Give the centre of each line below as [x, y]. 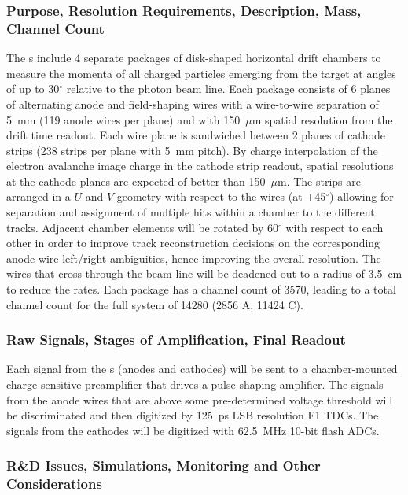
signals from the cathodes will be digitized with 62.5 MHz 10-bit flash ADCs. [193, 430]
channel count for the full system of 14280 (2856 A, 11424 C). [155, 304]
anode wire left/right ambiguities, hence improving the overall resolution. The [194, 258]
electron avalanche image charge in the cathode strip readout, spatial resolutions [200, 166]
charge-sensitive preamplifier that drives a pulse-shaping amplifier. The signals [195, 384]
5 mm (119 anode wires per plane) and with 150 [123, 119]
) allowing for [362, 196]
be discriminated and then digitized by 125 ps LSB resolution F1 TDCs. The [193, 415]
